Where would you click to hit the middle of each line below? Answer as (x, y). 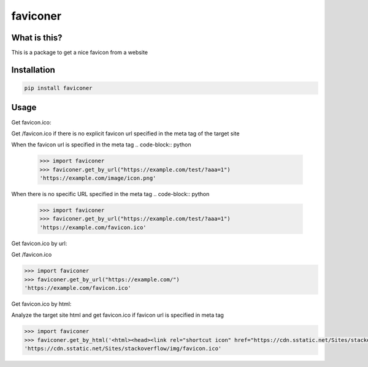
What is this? (37, 38)
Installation (33, 70)
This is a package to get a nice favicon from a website (80, 53)
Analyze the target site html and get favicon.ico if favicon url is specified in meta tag (117, 315)
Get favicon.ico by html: (41, 304)
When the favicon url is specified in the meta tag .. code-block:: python (101, 145)
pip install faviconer (58, 88)
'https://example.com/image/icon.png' (98, 178)
